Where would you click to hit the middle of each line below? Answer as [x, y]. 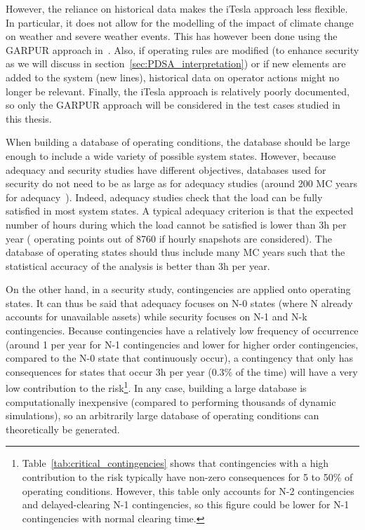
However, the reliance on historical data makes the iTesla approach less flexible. [177, 8]
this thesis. [29, 118]
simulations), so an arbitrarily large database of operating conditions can [162, 415]
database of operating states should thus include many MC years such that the [175, 252]
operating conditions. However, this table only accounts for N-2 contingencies [188, 490]
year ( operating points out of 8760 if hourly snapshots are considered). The [169, 238]
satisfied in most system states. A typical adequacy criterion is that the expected [180, 211]
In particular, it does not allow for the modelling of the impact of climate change [180, 22]
